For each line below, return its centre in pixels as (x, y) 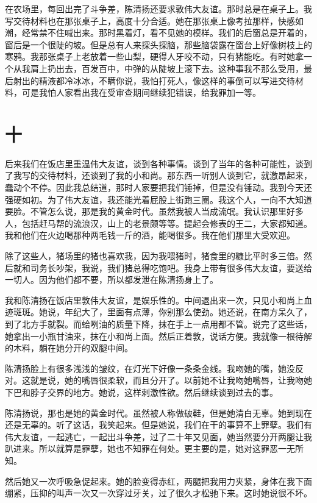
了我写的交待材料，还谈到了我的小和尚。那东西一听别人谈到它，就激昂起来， (158, 175)
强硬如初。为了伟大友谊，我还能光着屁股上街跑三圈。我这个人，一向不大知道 (158, 199)
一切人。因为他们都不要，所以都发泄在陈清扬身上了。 (112, 280)
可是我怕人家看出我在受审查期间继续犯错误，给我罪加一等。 (141, 92)
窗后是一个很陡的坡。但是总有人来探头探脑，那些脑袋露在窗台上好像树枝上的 (158, 44)
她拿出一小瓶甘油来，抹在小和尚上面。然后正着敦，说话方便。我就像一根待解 (158, 336)
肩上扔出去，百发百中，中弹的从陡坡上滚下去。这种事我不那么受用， (167, 68)
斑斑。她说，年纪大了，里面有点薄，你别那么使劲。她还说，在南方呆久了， (162, 312)
